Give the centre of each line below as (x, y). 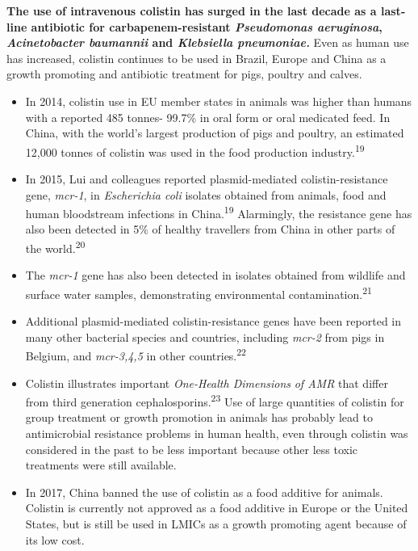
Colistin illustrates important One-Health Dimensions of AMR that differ (207, 383)
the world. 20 (55, 247)
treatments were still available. (101, 465)
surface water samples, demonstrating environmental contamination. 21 (199, 292)
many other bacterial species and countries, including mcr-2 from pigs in (205, 336)
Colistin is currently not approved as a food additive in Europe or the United (217, 508)
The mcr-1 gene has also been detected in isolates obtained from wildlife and (215, 275)
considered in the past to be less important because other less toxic (192, 449)
